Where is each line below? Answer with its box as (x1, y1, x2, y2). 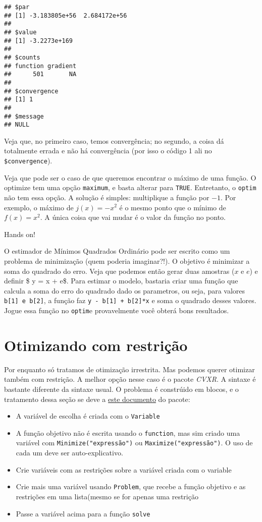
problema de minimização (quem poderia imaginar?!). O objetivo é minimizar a (4, 255, 250, 266)
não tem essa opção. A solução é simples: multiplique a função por (4, 192, 209, 202)
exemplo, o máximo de (4, 202, 74, 212)
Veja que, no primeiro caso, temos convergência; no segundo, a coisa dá (4, 135, 224, 146)
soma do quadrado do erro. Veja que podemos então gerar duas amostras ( (4, 265, 235, 276)
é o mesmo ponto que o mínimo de (119, 202, 226, 212)
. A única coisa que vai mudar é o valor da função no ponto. (40, 212, 226, 222)
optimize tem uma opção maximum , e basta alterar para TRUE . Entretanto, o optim (4, 182, 256, 193)
